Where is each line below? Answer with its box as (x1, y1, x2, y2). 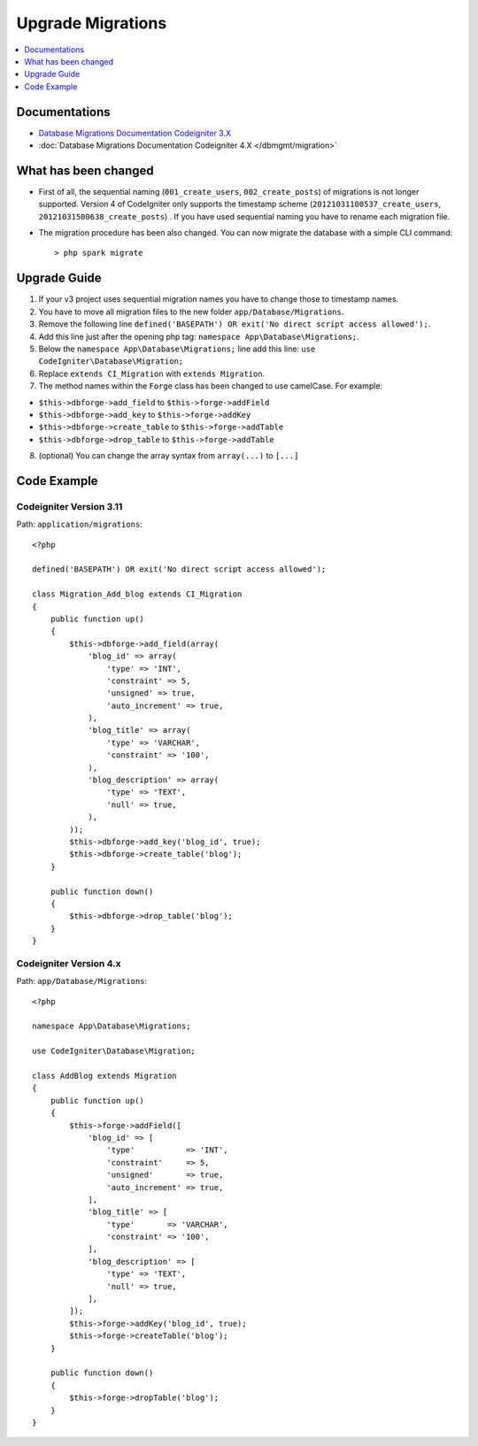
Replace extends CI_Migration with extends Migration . (38, 368, 266, 379)
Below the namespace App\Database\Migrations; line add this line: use (38, 343, 316, 354)
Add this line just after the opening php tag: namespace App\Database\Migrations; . (38, 331, 360, 342)
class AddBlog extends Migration (32, 1071, 177, 1081)
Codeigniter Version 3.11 (16, 500, 123, 512)
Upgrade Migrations (16, 13, 167, 33)
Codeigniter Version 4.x (16, 957, 121, 969)
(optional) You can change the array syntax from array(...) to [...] (38, 450, 299, 461)
